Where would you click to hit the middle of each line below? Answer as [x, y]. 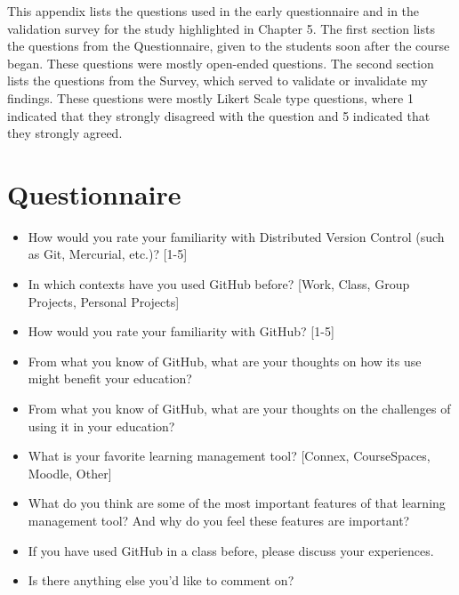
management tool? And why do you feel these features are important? [219, 520]
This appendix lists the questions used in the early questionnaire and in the [213, 11]
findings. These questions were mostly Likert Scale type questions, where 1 [210, 97]
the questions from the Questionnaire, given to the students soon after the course [229, 46]
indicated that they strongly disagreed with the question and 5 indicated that [219, 115]
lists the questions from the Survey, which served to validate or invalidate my [217, 80]
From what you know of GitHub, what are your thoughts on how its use [225, 361]
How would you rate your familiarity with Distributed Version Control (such [236, 236]
